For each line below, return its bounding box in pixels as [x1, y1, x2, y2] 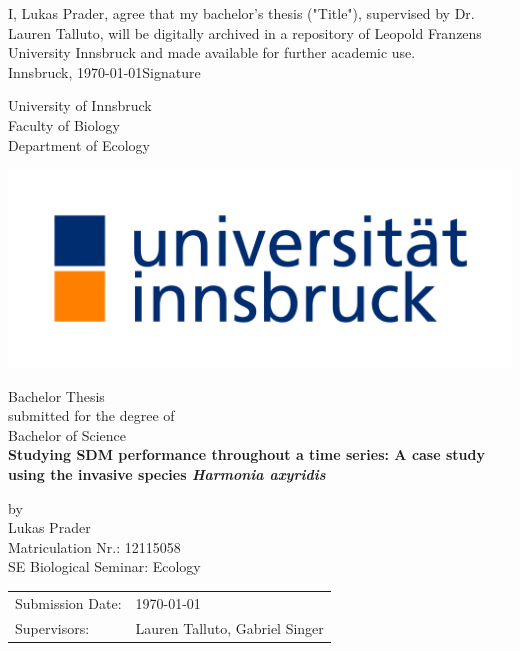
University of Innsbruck [8, 95, 152, 116]
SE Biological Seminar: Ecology [8, 556, 201, 577]
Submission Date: [15, 592, 122, 613]
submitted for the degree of [8, 405, 175, 426]
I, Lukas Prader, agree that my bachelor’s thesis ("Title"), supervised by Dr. [8, 3, 475, 23]
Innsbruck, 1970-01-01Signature [8, 61, 201, 82]
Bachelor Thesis [8, 385, 105, 406]
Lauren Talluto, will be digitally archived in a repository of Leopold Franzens [8, 22, 482, 43]
